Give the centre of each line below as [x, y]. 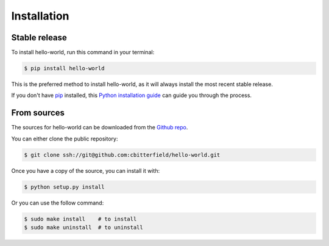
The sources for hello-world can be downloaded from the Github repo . [100, 128]
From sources [38, 113]
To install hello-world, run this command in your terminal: [83, 52]
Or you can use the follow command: [58, 203]
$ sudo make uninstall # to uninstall [83, 228]
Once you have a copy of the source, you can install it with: [86, 170]
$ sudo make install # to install [80, 219]
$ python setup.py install [64, 187]
